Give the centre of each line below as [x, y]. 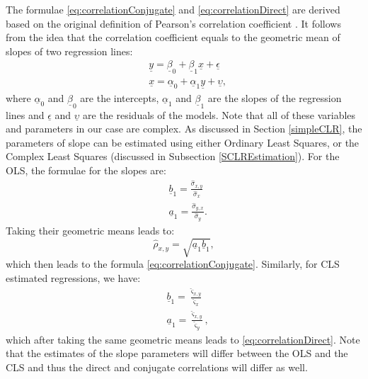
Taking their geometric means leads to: [90, 230]
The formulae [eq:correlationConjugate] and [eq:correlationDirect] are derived [173, 9]
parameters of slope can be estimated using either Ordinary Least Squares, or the [183, 142]
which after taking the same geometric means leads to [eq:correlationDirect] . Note [183, 339]
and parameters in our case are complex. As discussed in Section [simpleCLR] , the [184, 129]
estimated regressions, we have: [73, 277]
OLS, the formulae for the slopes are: [86, 170]
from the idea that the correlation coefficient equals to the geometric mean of [173, 37]
